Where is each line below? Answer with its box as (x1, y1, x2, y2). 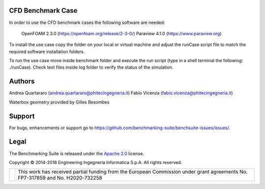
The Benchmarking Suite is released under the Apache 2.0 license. (9, 150, 144, 156)
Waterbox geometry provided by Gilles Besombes (9, 99, 110, 105)
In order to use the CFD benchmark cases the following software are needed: (9, 20, 165, 25)
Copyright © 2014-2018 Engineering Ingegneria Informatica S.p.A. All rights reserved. (9, 159, 183, 165)
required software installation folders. (9, 48, 85, 54)
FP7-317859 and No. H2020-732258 (18, 174, 103, 181)
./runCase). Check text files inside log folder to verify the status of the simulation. (9, 64, 174, 71)
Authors (9, 77, 35, 86)
